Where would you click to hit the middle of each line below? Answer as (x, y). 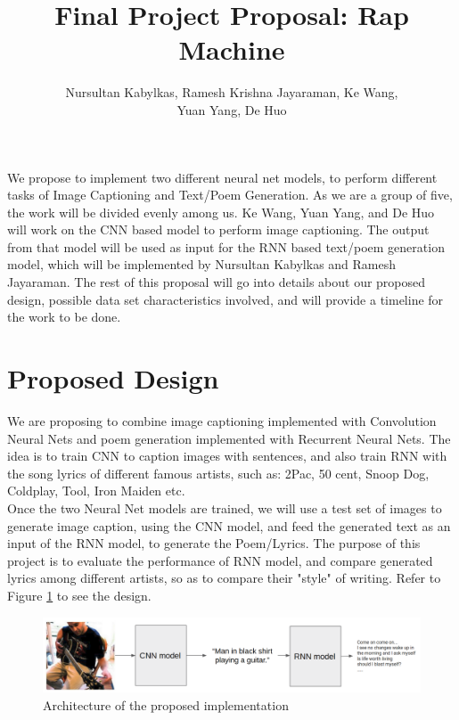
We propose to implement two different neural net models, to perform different (222, 177)
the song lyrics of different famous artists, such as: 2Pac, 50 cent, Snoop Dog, (218, 473)
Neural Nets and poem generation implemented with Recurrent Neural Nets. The (229, 438)
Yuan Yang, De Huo (232, 109)
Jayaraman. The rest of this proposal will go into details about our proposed (217, 282)
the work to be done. (64, 317)
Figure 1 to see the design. (79, 595)
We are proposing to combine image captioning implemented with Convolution (222, 420)
